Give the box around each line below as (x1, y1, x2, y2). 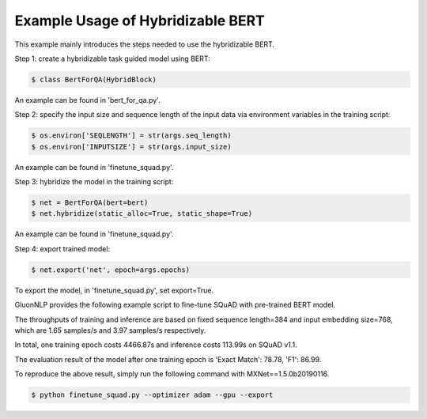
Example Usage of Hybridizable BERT (14, 12, 265, 29)
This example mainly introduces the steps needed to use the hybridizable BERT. (14, 40, 275, 49)
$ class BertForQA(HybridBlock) (31, 75, 157, 84)
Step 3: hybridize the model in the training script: (14, 177, 174, 187)
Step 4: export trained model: (14, 243, 111, 253)
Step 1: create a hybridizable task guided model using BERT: (14, 54, 210, 63)
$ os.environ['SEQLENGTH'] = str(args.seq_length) (31, 131, 232, 140)
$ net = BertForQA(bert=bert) (31, 198, 149, 207)
